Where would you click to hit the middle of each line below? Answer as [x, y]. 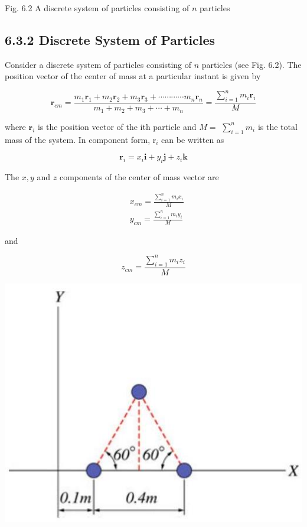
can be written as [193, 139]
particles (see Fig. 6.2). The [252, 64]
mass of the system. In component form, [78, 139]
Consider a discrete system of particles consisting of [98, 64]
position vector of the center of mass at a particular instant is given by [133, 76]
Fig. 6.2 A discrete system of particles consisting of [97, 8]
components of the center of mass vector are [139, 176]
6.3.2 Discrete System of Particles [110, 39]
